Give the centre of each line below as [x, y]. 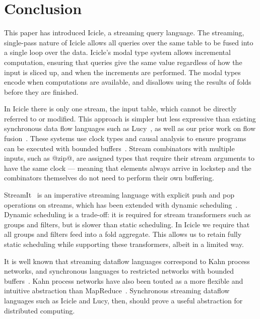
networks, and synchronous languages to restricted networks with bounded [119, 271]
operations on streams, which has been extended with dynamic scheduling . [121, 204]
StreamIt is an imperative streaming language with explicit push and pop [119, 195]
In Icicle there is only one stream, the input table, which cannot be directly [120, 109]
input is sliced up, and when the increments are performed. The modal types [122, 72]
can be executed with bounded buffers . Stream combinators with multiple [119, 148]
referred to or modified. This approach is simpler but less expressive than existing [130, 118]
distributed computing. [40, 310]
